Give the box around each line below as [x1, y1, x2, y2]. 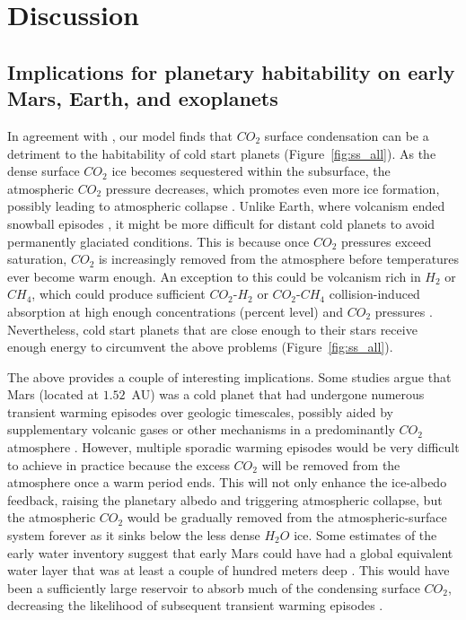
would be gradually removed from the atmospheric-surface [127, 508, 447, 527]
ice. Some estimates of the [294, 526, 437, 545]
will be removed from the [261, 455, 400, 474]
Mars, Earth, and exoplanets [7, 84, 278, 112]
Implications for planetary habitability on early [7, 57, 455, 85]
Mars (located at [7, 385, 100, 404]
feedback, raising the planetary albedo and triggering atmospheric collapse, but [7, 490, 443, 509]
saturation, [7, 249, 67, 268]
